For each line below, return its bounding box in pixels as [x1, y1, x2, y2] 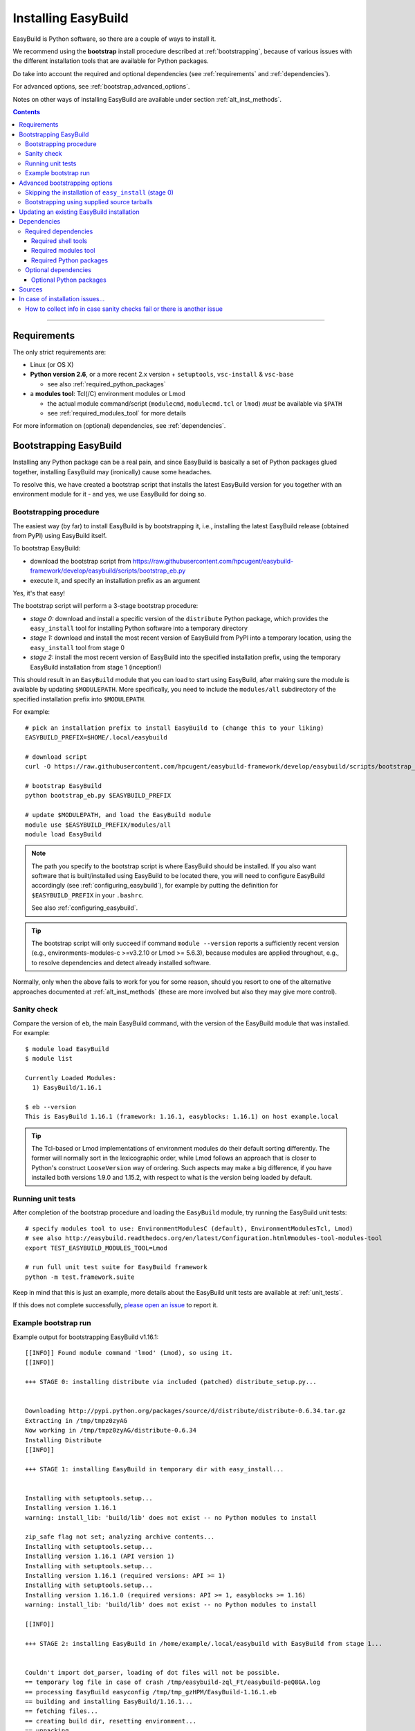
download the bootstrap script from [30, 557, 131, 565]
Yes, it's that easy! [12, 589, 66, 597]
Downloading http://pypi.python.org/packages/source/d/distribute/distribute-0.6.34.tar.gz [25, 1407, 346, 1415]
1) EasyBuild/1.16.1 [32, 1084, 102, 1092]
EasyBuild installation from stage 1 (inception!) [30, 663, 162, 671]
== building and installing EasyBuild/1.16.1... [25, 1698, 193, 1706]
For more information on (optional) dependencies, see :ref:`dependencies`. [12, 422, 226, 430]
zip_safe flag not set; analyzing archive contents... [25, 1533, 215, 1541]
